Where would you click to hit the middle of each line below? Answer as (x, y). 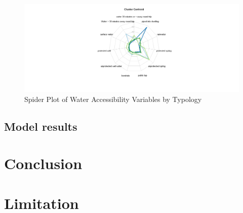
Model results (41, 126)
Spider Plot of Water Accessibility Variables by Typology (113, 99)
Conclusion (43, 163)
